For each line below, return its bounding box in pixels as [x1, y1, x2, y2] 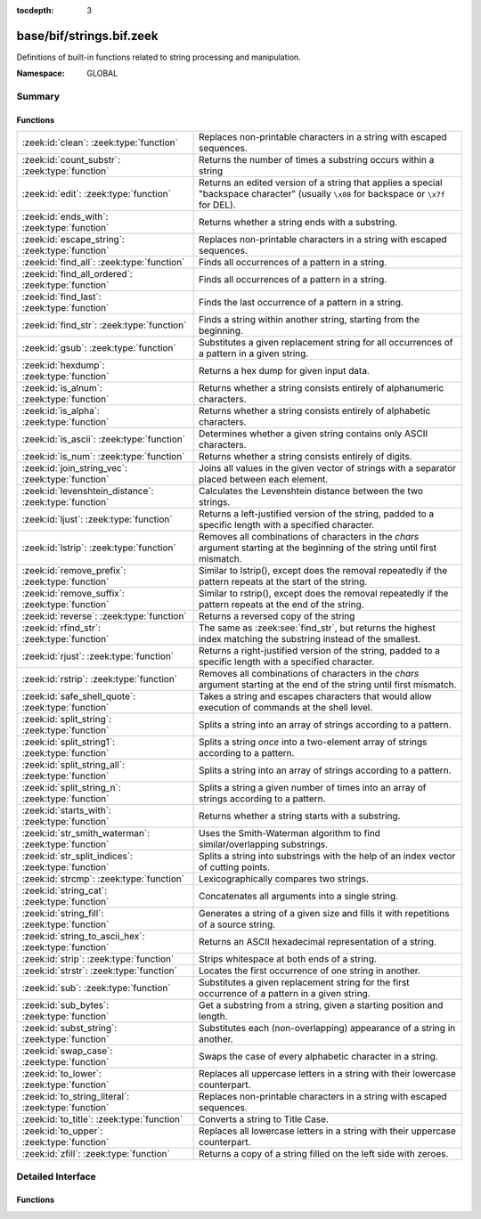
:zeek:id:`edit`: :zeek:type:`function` [21, 188, 171, 200]
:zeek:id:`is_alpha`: [21, 405, 100, 418]
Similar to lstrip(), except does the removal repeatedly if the [199, 565, 448, 577]
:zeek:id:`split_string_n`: [21, 782, 122, 794]
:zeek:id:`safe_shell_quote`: [21, 690, 136, 703]
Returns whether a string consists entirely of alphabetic [199, 405, 431, 418]
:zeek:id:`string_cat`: [21, 884, 108, 897]
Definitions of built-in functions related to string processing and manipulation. [16, 52, 302, 62]
